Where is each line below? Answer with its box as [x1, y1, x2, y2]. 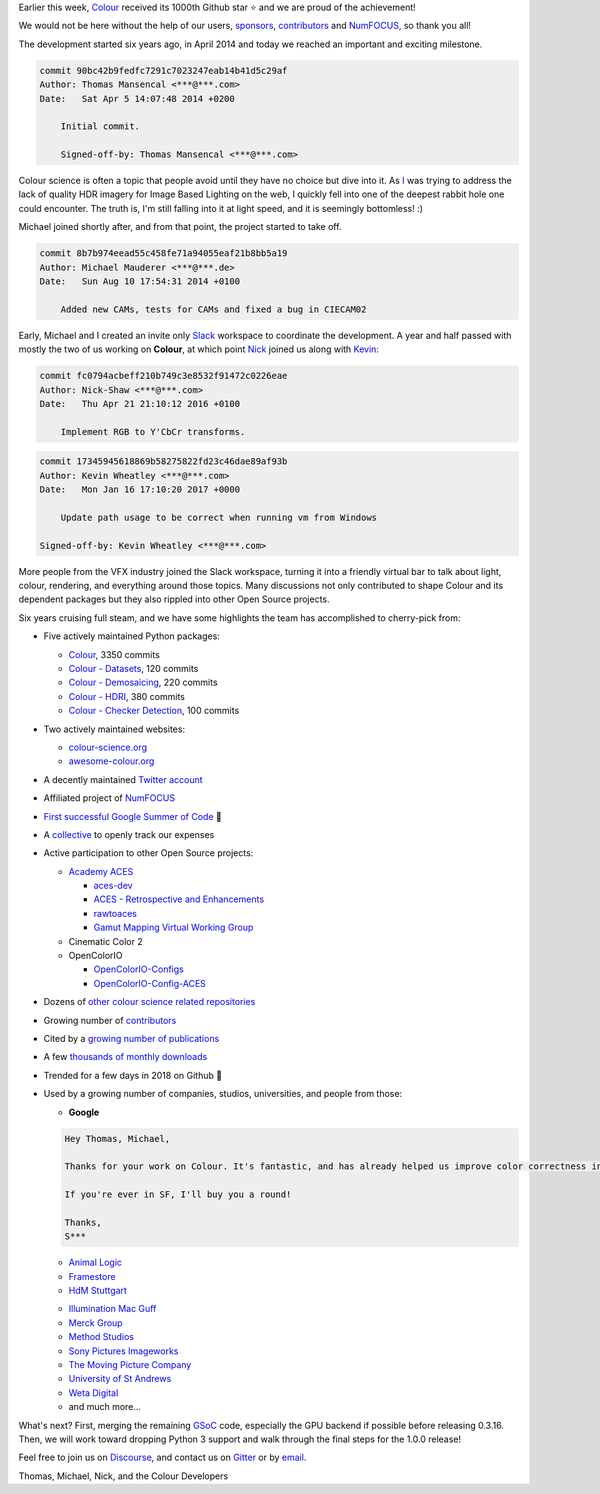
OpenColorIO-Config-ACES [93, 977, 207, 989]
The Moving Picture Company [68, 1358, 192, 1370]
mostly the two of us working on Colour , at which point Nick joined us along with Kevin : [18, 343, 380, 355]
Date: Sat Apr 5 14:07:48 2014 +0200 [39, 93, 235, 104]
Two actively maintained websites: [43, 723, 185, 735]
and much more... [68, 1401, 142, 1413]
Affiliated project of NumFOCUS [43, 792, 175, 804]
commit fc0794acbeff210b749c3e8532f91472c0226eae [39, 370, 288, 382]
